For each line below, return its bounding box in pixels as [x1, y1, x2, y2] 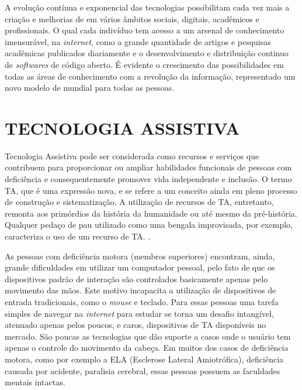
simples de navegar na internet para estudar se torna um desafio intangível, [5, 307, 274, 319]
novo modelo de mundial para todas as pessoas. [5, 81, 175, 94]
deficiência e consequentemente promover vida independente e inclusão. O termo [5, 173, 292, 185]
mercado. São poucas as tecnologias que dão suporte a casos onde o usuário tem [5, 330, 291, 342]
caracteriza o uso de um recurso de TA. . [5, 230, 151, 242]
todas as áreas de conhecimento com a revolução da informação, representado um [5, 70, 296, 82]
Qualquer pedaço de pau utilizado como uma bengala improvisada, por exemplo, [5, 218, 293, 231]
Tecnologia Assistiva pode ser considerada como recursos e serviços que [5, 149, 259, 162]
